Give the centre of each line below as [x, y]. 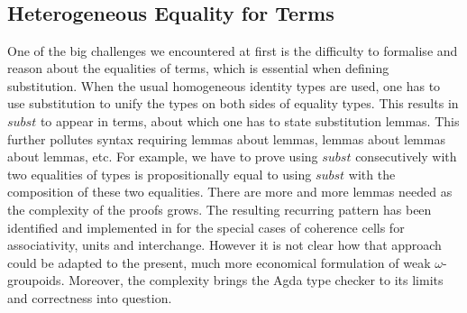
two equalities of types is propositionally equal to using [160, 174]
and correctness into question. [90, 297]
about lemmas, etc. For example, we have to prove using [163, 156]
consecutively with [406, 156]
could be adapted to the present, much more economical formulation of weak [219, 262]
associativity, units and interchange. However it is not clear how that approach [224, 245]
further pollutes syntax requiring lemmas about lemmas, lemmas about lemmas [226, 138]
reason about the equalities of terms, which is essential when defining [198, 68]
